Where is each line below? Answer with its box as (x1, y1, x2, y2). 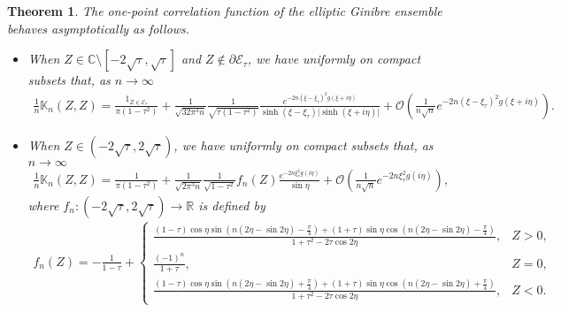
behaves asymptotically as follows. (7, 19, 190, 37)
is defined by (198, 195, 265, 214)
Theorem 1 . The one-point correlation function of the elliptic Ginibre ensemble (7, 2, 442, 19)
